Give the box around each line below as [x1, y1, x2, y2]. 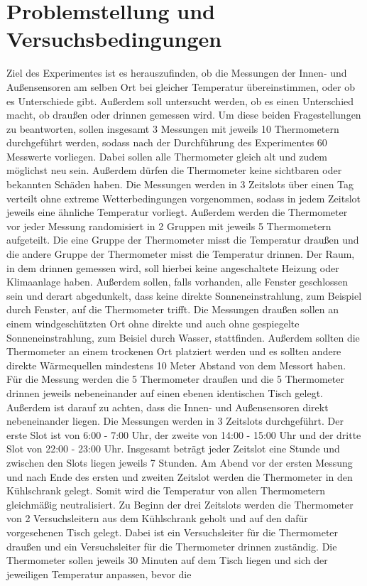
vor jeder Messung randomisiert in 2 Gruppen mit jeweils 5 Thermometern [6, 218, 332, 233]
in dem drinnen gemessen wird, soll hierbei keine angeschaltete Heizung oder [6, 260, 339, 275]
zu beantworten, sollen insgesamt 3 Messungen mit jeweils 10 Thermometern [6, 121, 339, 136]
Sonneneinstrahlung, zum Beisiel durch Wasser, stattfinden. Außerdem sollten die [6, 330, 360, 344]
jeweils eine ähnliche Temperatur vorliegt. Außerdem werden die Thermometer [6, 205, 348, 219]
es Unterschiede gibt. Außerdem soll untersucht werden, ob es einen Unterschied [6, 93, 354, 108]
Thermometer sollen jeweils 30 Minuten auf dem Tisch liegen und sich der [6, 553, 328, 568]
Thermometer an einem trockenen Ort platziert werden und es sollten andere [6, 344, 341, 359]
